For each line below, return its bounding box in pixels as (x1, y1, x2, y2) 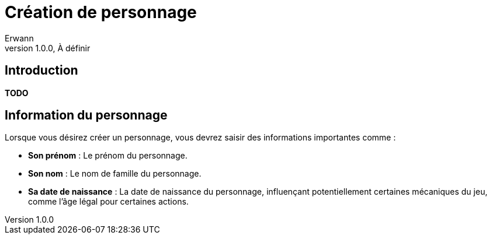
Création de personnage (5, 2, 197, 22)
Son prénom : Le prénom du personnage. (28, 150, 188, 161)
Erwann (5, 33, 34, 43)
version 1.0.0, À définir (5, 43, 91, 53)
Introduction (5, 63, 78, 78)
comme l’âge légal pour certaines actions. (28, 196, 189, 207)
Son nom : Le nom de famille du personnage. (28, 168, 202, 179)
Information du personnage (5, 108, 168, 123)
